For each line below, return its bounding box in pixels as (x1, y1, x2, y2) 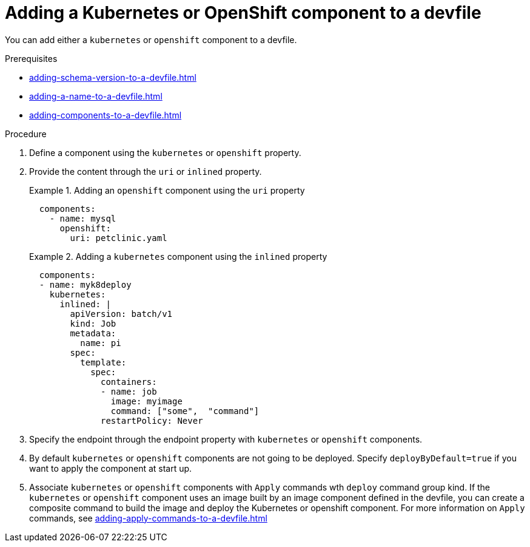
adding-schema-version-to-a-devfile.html (29, 72, 196, 83)
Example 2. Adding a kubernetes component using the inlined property (29, 251, 327, 262)
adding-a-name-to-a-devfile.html (29, 90, 163, 101)
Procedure (5, 128, 47, 139)
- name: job (101, 386, 157, 396)
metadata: (70, 328, 116, 338)
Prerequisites (5, 53, 58, 64)
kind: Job (70, 318, 116, 328)
